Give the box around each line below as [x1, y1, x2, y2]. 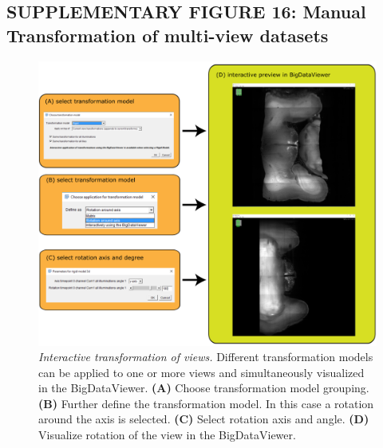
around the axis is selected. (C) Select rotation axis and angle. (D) [38, 411, 369, 427]
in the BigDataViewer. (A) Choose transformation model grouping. [38, 379, 369, 396]
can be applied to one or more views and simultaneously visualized [38, 364, 365, 380]
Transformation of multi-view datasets [6, 22, 329, 47]
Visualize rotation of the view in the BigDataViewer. [38, 426, 296, 443]
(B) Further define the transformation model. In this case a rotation [38, 395, 374, 411]
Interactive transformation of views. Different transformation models [38, 348, 373, 365]
